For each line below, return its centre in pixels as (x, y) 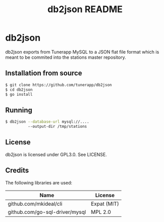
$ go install (19, 94)
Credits (17, 171)
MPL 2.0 (101, 212)
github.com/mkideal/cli (35, 204)
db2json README (85, 9)
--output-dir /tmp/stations (57, 127)
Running (19, 110)
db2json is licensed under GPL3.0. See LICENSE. (56, 154)
